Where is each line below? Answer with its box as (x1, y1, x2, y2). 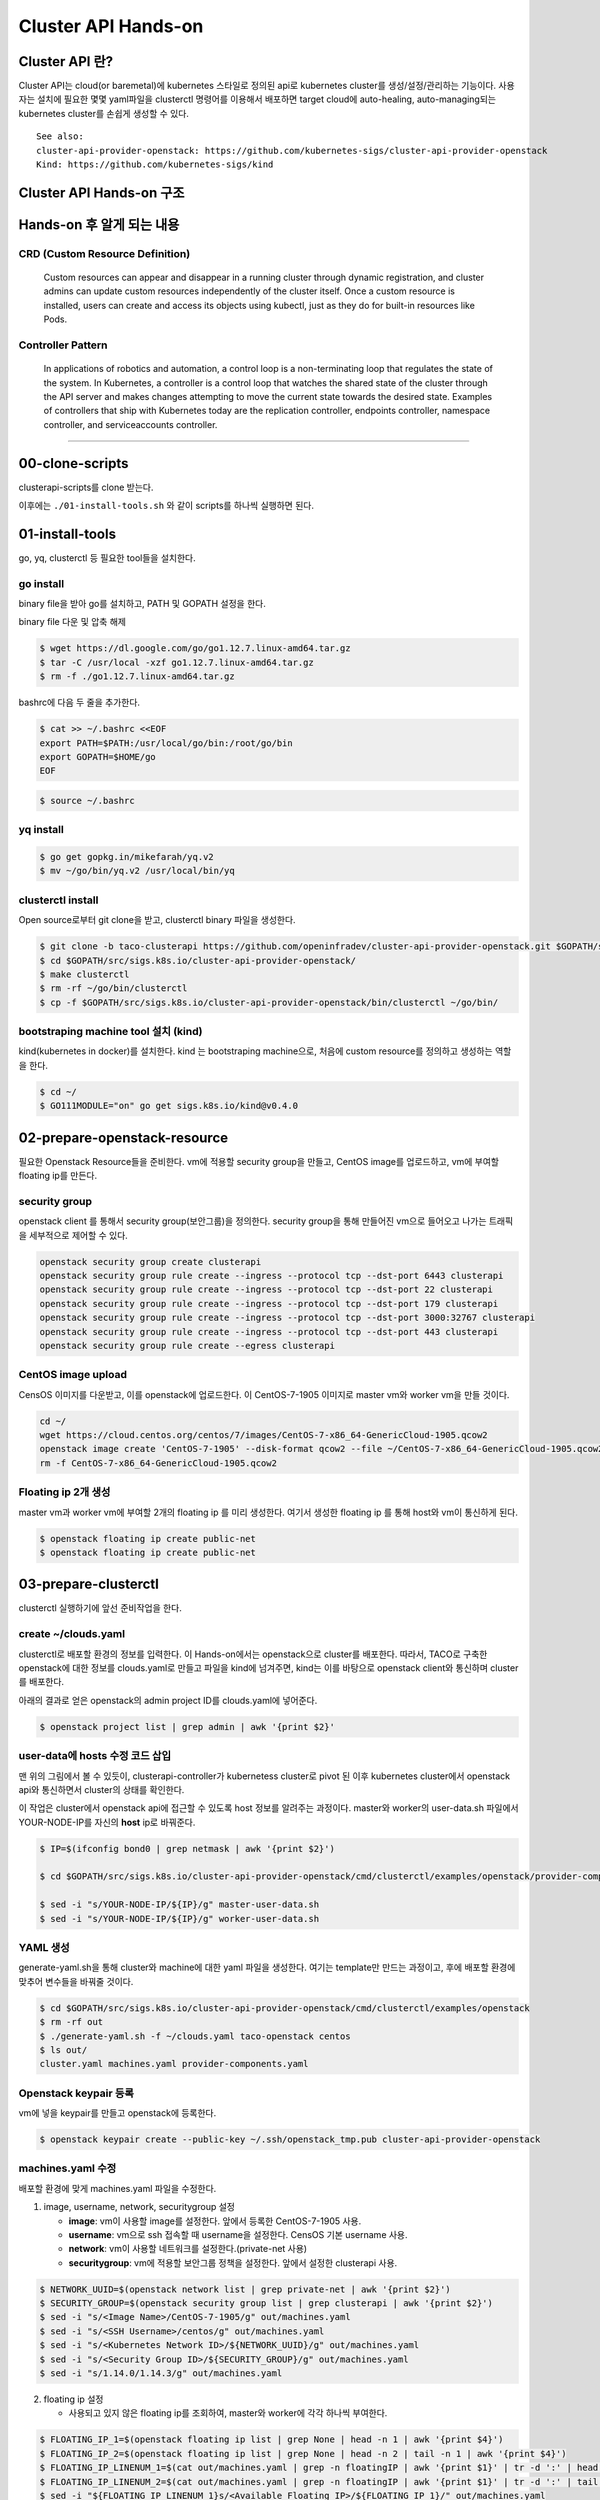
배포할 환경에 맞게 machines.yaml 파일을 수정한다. (18, 2182, 217, 2194)
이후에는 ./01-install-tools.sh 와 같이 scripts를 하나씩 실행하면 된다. (18, 499, 315, 511)
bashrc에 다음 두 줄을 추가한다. (18, 696, 140, 709)
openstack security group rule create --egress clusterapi (39, 1340, 335, 1351)
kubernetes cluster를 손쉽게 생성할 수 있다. (18, 107, 190, 119)
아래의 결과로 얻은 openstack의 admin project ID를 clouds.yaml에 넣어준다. (18, 1694, 318, 1706)
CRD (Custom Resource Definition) (18, 246, 191, 260)
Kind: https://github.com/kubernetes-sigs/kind (36, 159, 274, 170)
